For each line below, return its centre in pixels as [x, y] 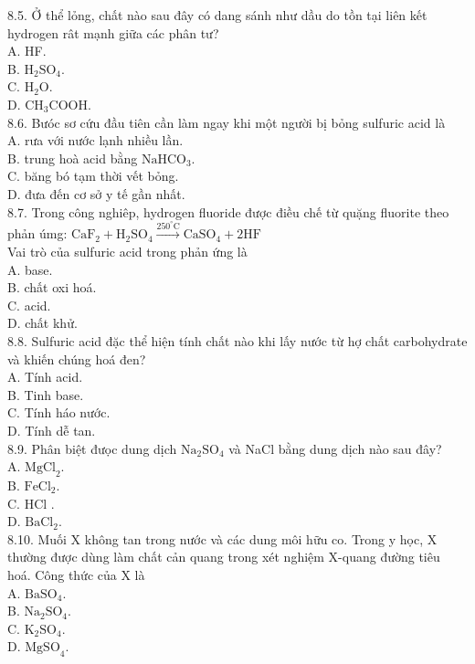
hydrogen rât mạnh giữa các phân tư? [113, 32]
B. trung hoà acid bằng [73, 158]
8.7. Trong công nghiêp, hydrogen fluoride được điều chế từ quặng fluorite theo [228, 211]
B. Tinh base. [46, 394]
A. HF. [27, 51]
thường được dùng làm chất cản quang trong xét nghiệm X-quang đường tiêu [224, 557]
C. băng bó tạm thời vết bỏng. [93, 176]
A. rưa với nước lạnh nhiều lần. [95, 140]
